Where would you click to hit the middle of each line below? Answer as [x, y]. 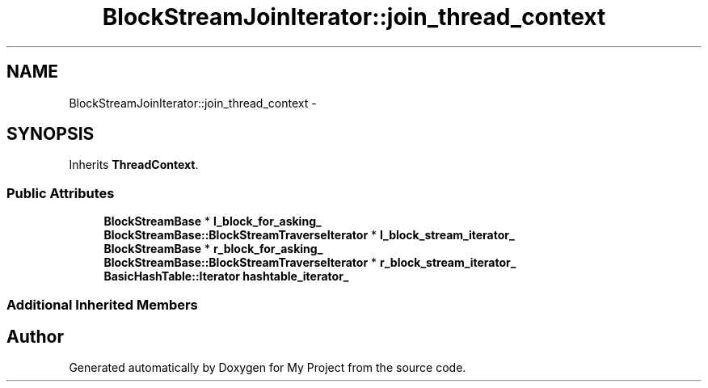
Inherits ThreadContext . [134, 165]
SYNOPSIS [51, 134]
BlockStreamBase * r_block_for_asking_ [213, 249]
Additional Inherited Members [102, 304]
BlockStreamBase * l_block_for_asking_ [213, 221]
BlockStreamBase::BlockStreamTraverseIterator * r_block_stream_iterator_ [310, 263]
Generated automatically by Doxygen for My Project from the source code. [268, 368]
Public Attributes [61, 193]
